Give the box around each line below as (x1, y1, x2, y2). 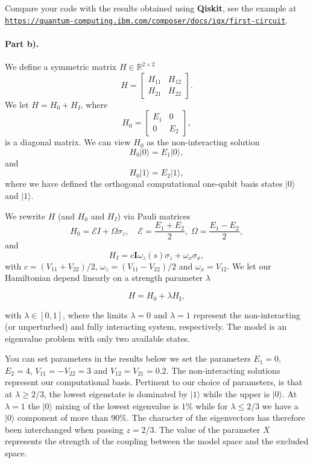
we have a (262, 399, 299, 412)
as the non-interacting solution (147, 136, 260, 148)
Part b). (5, 37, 39, 49)
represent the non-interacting (193, 308, 300, 321)
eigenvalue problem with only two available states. (5, 332, 191, 344)
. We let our (227, 259, 271, 272)
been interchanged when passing (5, 423, 124, 435)
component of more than (17, 411, 109, 424)
